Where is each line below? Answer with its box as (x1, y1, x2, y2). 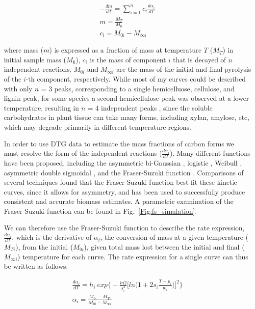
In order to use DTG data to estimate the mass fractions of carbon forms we (4, 138, 234, 148)
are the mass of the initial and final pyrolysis (116, 64, 251, 74)
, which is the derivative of (12, 232, 92, 242)
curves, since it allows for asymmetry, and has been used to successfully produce (4, 186, 245, 197)
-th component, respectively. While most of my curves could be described (25, 74, 246, 84)
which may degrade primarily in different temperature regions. (4, 122, 191, 132)
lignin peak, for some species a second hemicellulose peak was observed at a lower (4, 93, 249, 103)
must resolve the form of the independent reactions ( (4, 148, 162, 158)
